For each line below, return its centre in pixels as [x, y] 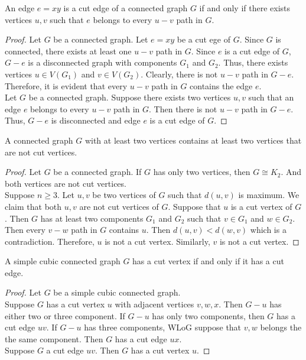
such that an [271, 97]
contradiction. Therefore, [50, 241]
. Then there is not [183, 108]
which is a [268, 230]
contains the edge [221, 85]
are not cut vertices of [119, 206]
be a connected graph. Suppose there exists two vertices [130, 97]
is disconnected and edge [96, 120]
